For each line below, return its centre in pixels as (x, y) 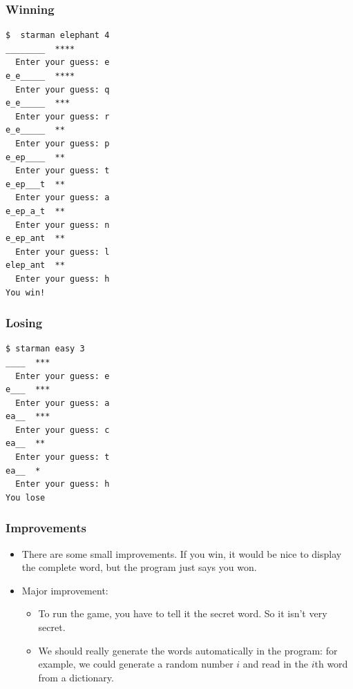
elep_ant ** (35, 265)
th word (331, 664)
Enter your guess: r (63, 116)
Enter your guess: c (63, 430)
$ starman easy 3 (45, 349)
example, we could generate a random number (136, 664)
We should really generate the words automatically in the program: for (188, 650)
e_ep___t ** (35, 184)
